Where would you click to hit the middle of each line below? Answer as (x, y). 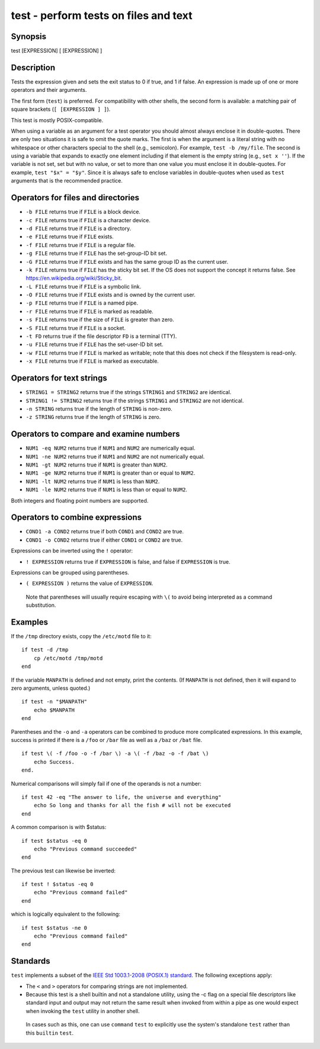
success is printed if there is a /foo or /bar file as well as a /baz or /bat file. (107, 740)
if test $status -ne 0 (55, 928)
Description (33, 67)
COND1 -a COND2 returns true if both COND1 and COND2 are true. (105, 532)
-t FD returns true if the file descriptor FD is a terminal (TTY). (101, 336)
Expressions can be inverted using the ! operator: (72, 551)
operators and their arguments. (49, 90)
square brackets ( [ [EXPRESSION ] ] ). (61, 109)
